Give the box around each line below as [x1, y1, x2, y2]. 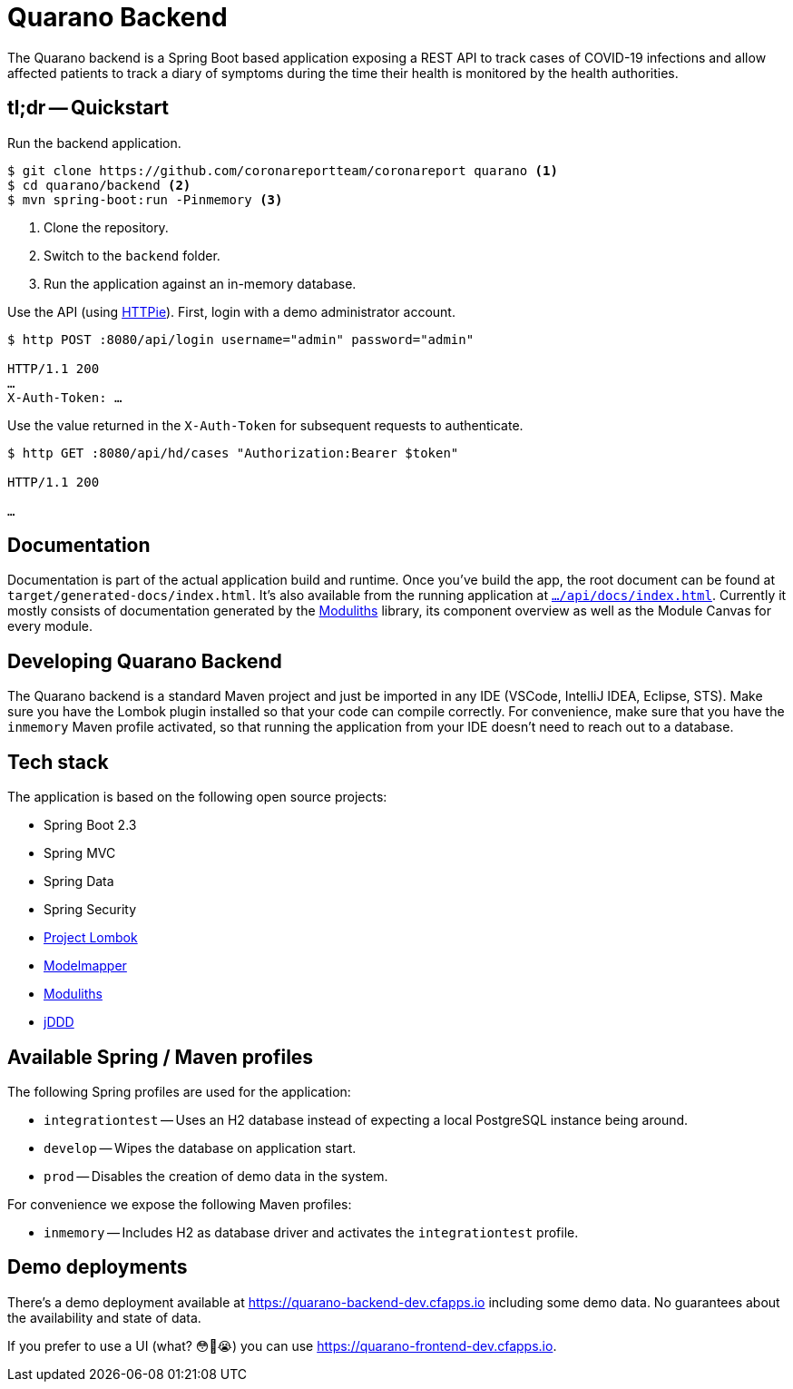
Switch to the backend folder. [44, 247, 220, 263]
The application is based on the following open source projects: [7, 789, 387, 805]
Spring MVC [44, 845, 116, 862]
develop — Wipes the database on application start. [44, 1139, 357, 1156]
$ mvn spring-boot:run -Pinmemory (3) [7, 192, 283, 207]
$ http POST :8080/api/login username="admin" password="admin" [7, 331, 475, 347]
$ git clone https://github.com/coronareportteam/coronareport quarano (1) [7, 163, 558, 178]
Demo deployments [7, 1256, 188, 1279]
